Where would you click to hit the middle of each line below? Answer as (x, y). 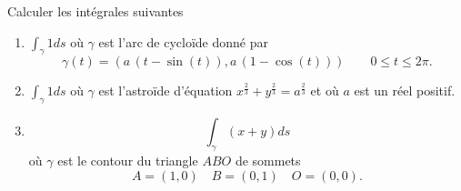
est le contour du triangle (128, 160)
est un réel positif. (405, 90)
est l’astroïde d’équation (165, 90)
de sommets (268, 160)
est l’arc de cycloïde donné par (183, 41)
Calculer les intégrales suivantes (95, 11)
